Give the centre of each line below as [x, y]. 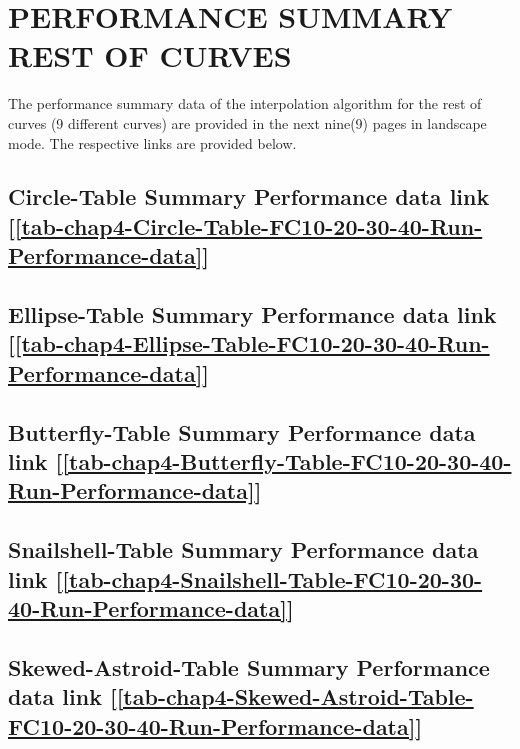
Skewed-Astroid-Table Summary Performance [249, 666]
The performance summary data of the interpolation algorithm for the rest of [245, 103]
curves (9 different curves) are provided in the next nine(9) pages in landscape [247, 122]
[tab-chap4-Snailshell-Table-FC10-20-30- [272, 578]
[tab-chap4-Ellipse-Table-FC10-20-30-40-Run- [252, 343]
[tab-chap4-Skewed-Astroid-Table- [295, 696]
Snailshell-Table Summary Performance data [243, 549]
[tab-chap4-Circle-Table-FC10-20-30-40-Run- [248, 225]
